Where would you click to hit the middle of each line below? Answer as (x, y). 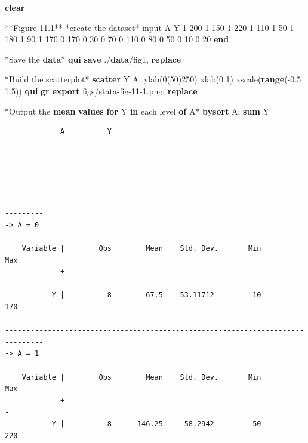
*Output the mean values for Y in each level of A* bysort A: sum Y (137, 111)
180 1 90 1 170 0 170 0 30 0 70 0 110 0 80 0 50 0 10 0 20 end (117, 39)
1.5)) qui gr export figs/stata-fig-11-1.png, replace (101, 90)
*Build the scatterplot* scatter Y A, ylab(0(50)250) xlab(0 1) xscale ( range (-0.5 (153, 79)
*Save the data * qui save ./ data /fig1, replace (93, 59)
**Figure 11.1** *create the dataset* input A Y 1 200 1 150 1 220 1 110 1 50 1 (150, 27)
